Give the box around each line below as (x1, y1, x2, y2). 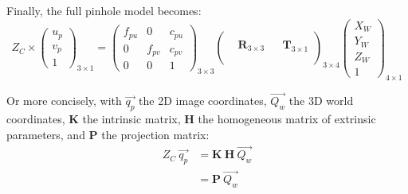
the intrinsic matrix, (82, 110, 181, 126)
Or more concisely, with (6, 92, 122, 109)
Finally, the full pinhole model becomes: (6, 2, 202, 18)
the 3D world (288, 92, 354, 109)
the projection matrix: (101, 126, 210, 142)
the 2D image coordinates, (139, 92, 267, 109)
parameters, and (6, 126, 85, 142)
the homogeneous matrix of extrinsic (198, 110, 376, 126)
